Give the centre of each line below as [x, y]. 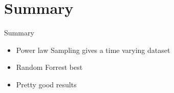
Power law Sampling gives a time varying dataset [93, 50]
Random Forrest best [49, 67]
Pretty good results [46, 84]
